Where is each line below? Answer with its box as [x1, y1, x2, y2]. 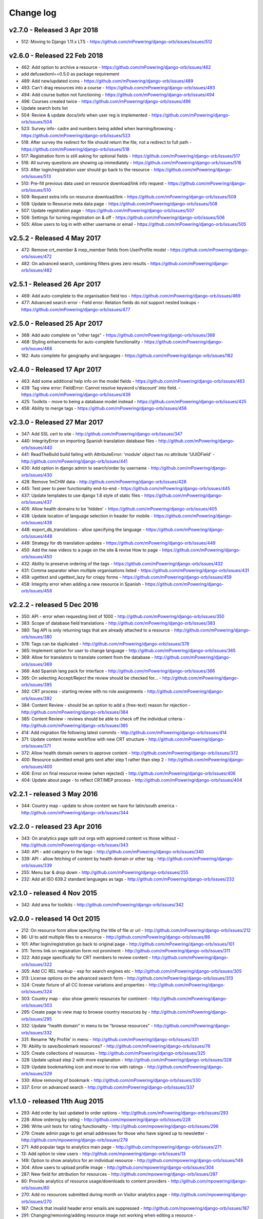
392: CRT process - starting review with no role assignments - [21, 688, 146, 694]
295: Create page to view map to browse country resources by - [21, 1009, 150, 1015]
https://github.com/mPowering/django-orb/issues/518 [21, 146, 130, 152]
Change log [9, 7, 57, 18]
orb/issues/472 [21, 254, 52, 259]
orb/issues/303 [21, 1003, 52, 1008]
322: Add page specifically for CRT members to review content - [21, 955, 151, 961]
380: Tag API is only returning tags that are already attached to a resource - [21, 627, 173, 633]
